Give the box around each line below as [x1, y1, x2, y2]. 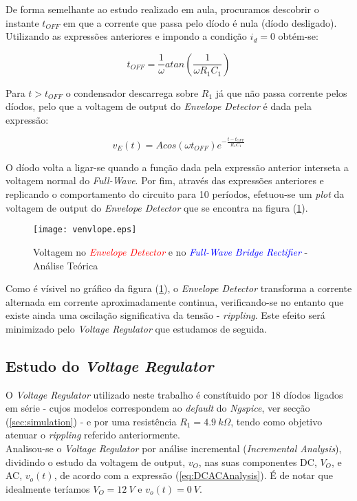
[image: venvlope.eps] [33, 225, 137, 235]
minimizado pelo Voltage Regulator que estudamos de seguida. [6, 321, 267, 335]
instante [6, 15, 39, 30]
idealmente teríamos [6, 481, 90, 496]
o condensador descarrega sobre [65, 85, 199, 100]
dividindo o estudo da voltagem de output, [6, 454, 186, 469]
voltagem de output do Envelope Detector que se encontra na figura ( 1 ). [6, 200, 308, 214]
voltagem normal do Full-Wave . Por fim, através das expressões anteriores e [6, 173, 324, 188]
